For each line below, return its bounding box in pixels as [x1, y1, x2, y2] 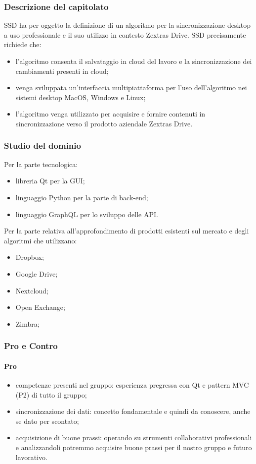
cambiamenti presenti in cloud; [15, 65, 109, 76]
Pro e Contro [4, 340, 58, 352]
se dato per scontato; [15, 415, 79, 426]
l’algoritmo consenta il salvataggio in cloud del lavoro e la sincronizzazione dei [15, 56, 252, 66]
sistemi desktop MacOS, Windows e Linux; [15, 92, 146, 102]
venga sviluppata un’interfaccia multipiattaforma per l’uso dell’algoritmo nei [15, 82, 247, 93]
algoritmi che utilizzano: [4, 235, 77, 245]
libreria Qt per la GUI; [15, 175, 85, 186]
